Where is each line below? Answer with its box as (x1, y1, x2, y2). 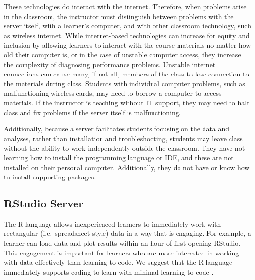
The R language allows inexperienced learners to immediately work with (4, 218, 221, 229)
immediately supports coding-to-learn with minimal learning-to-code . (4, 266, 214, 277)
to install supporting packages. (4, 172, 96, 182)
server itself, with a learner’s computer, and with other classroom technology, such (4, 21, 251, 31)
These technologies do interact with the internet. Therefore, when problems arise (4, 1, 247, 11)
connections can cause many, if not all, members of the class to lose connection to (4, 69, 249, 79)
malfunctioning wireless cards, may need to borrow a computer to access (4, 88, 222, 98)
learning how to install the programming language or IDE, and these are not (4, 152, 234, 162)
